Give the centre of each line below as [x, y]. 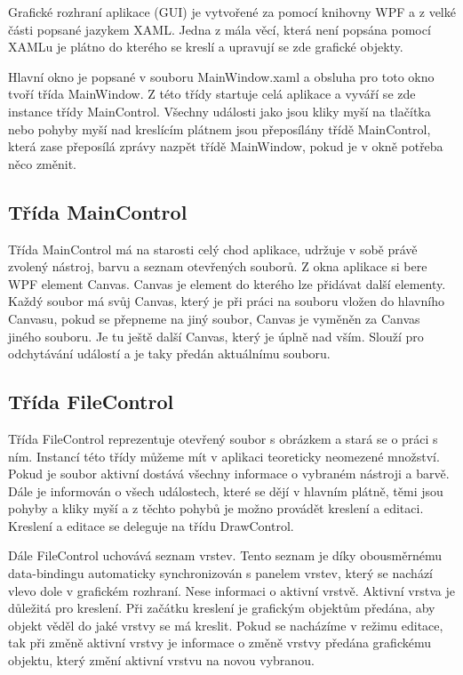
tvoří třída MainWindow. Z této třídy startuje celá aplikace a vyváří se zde [212, 94]
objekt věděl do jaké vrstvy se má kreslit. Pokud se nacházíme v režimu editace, [226, 625]
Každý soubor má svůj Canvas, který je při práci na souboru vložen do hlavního [226, 301]
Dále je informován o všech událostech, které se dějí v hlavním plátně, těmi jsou [226, 490]
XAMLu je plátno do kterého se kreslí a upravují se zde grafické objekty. [206, 47]
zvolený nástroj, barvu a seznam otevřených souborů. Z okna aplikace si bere [218, 266]
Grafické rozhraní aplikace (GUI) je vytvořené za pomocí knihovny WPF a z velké [232, 12]
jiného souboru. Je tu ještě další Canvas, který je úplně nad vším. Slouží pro [216, 336]
